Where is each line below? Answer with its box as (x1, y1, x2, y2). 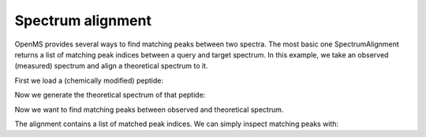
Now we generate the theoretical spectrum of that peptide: (14, 91, 206, 100)
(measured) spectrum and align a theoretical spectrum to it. (14, 61, 208, 71)
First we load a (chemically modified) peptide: (14, 76, 163, 85)
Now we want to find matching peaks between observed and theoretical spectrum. (14, 105, 284, 114)
